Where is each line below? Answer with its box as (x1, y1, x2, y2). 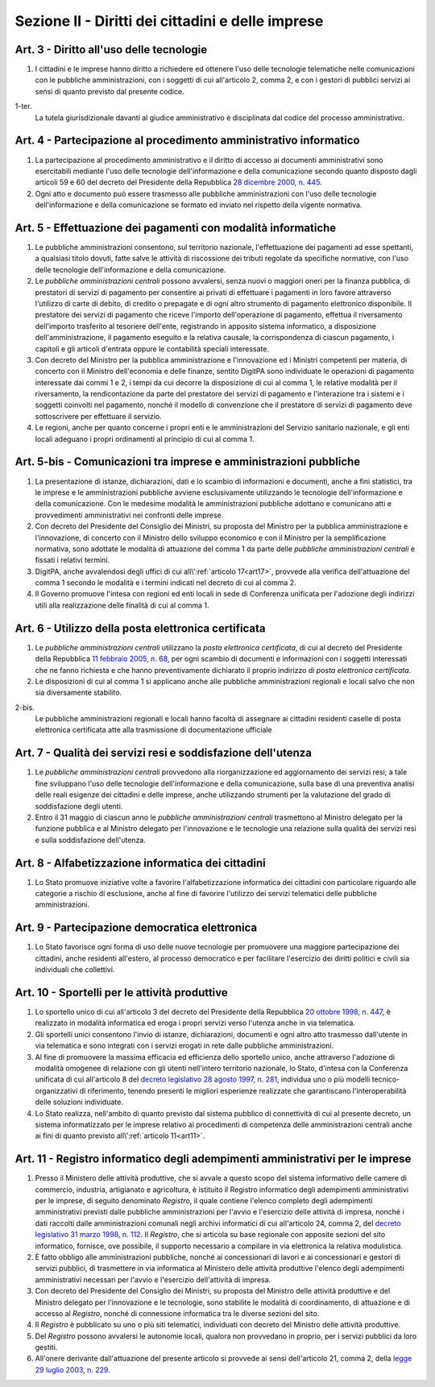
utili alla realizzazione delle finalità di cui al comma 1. (35, 600, 209, 610)
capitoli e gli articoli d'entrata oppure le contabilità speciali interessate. (35, 343, 270, 354)
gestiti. (35, 1343, 58, 1352)
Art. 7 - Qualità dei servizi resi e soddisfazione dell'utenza (14, 746, 313, 760)
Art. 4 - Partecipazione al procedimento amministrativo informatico (14, 134, 360, 147)
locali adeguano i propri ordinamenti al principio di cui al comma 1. (35, 434, 255, 443)
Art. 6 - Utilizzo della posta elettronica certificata (14, 621, 266, 635)
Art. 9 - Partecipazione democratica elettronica (14, 921, 258, 935)
